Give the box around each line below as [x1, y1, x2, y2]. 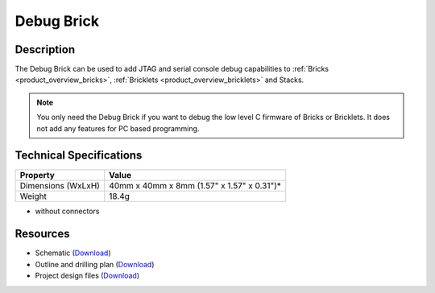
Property [19, 169, 56, 180]
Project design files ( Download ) [35, 270, 140, 281]
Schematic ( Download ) [35, 248, 112, 258]
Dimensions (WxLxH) [19, 180, 101, 191]
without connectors [35, 206, 100, 216]
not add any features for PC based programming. [36, 123, 200, 133]
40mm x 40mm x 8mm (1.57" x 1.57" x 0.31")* [109, 180, 282, 191]
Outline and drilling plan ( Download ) [35, 259, 155, 269]
